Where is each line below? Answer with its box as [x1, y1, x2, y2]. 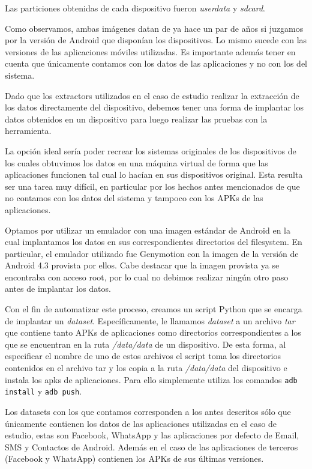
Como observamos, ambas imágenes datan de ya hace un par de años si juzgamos [5, 22, 304, 34]
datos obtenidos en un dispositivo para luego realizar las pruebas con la [5, 112, 268, 125]
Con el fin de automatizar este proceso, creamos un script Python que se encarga [5, 303, 302, 315]
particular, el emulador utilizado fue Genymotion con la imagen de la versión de [5, 247, 299, 259]
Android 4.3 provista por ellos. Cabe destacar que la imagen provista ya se [5, 259, 280, 271]
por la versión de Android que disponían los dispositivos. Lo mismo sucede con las [5, 34, 307, 46]
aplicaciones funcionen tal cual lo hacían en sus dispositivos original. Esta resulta [5, 168, 303, 181]
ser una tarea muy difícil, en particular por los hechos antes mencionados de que [5, 180, 300, 192]
